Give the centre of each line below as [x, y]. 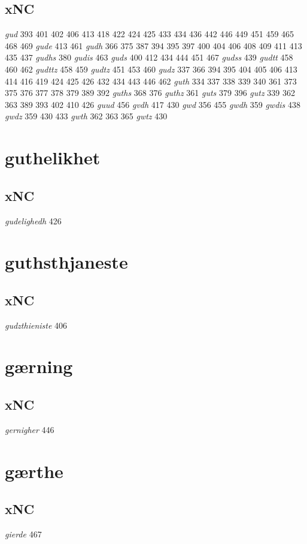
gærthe [34, 471]
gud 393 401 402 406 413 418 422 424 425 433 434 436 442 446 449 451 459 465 [150, 34]
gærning [39, 366]
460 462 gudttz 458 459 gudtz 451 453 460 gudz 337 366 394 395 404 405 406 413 [151, 69]
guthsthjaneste [66, 262]
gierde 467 [23, 534]
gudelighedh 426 [33, 220]
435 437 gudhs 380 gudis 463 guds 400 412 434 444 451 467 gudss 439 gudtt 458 [149, 57]
